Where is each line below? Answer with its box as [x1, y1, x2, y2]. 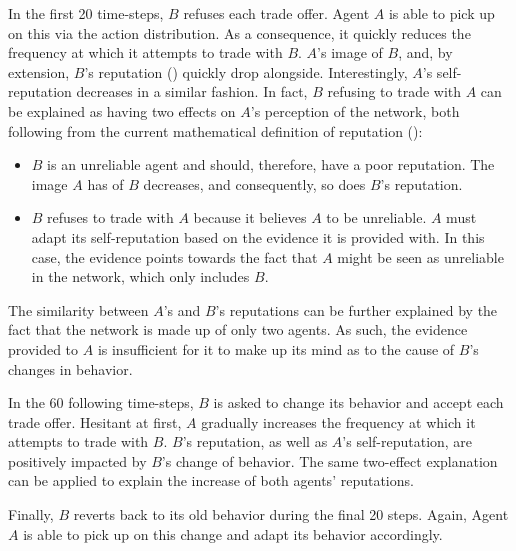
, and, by [398, 42, 453, 63]
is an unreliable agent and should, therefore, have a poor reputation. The [47, 154, 495, 175]
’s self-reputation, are [342, 431, 473, 452]
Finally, [8, 504, 54, 525]
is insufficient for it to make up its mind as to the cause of [97, 338, 455, 359]
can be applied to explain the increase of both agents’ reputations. [8, 470, 414, 491]
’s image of [317, 42, 383, 63]
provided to [8, 338, 79, 359]
